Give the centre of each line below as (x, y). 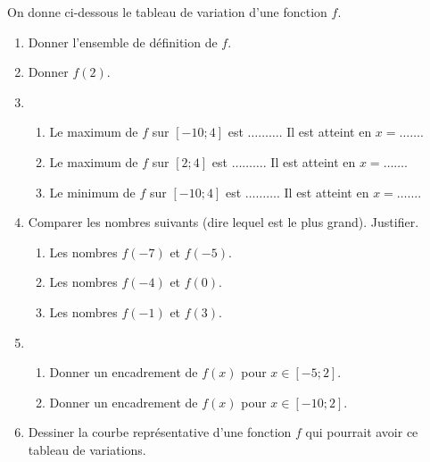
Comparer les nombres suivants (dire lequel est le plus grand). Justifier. (223, 222)
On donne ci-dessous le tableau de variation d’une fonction (167, 12)
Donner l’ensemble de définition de (123, 42)
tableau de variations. (87, 449)
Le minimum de (92, 192)
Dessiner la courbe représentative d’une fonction (160, 432)
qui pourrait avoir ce (362, 432)
